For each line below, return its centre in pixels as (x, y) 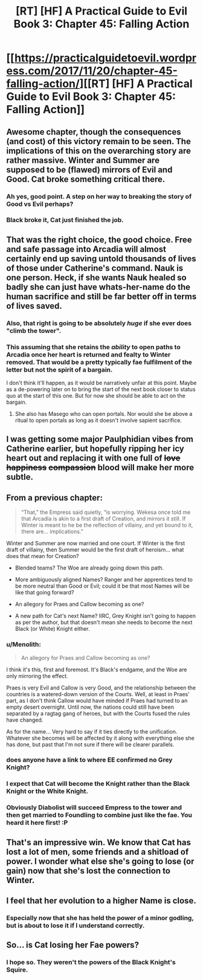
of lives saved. (34, 306)
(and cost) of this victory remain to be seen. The (99, 141)
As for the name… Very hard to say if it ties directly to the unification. (92, 731)
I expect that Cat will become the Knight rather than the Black (98, 784)
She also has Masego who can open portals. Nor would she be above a (104, 414)
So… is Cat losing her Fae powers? (72, 945)
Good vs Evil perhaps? (40, 204)
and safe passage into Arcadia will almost (86, 249)
